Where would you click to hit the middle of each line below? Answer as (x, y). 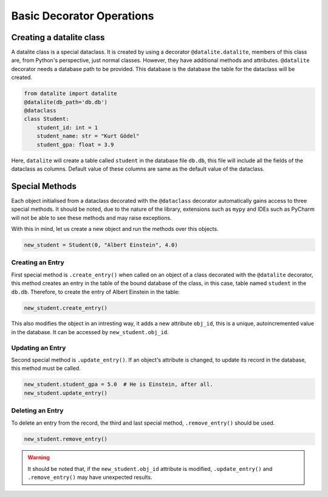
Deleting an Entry (37, 411)
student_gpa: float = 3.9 (75, 145)
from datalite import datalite (71, 94)
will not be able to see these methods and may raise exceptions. (92, 218)
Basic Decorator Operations (83, 16)
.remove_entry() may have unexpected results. (90, 478)
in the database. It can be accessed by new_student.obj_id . (90, 332)
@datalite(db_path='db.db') (66, 102)
